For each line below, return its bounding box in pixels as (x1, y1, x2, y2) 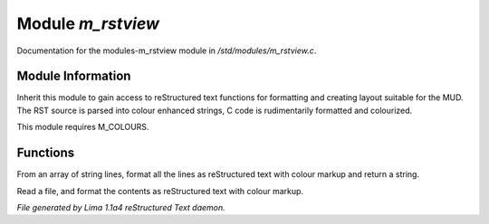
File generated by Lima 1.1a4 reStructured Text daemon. (16, 201, 225, 212)
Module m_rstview (16, 14, 160, 33)
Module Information (16, 69, 131, 84)
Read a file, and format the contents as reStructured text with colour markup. (16, 185, 303, 196)
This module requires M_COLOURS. (16, 122, 149, 133)
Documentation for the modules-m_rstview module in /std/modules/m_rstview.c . (16, 45, 317, 56)
